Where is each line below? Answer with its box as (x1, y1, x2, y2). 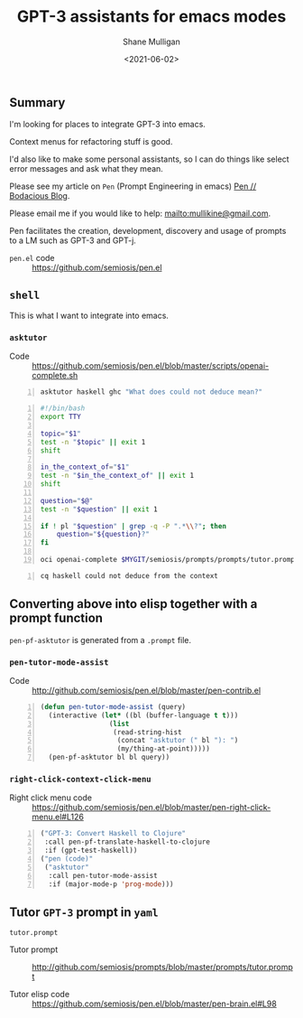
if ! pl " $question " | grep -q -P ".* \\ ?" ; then (40, 521, 227, 530)
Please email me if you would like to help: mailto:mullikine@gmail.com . (9, 208, 271, 219)
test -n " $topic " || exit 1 (40, 437, 146, 446)
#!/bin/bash (40, 404, 86, 413)
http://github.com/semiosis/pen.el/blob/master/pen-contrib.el (32, 685, 262, 696)
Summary (9, 95, 66, 110)
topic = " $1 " (40, 429, 81, 438)
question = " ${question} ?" (56, 530, 151, 539)
